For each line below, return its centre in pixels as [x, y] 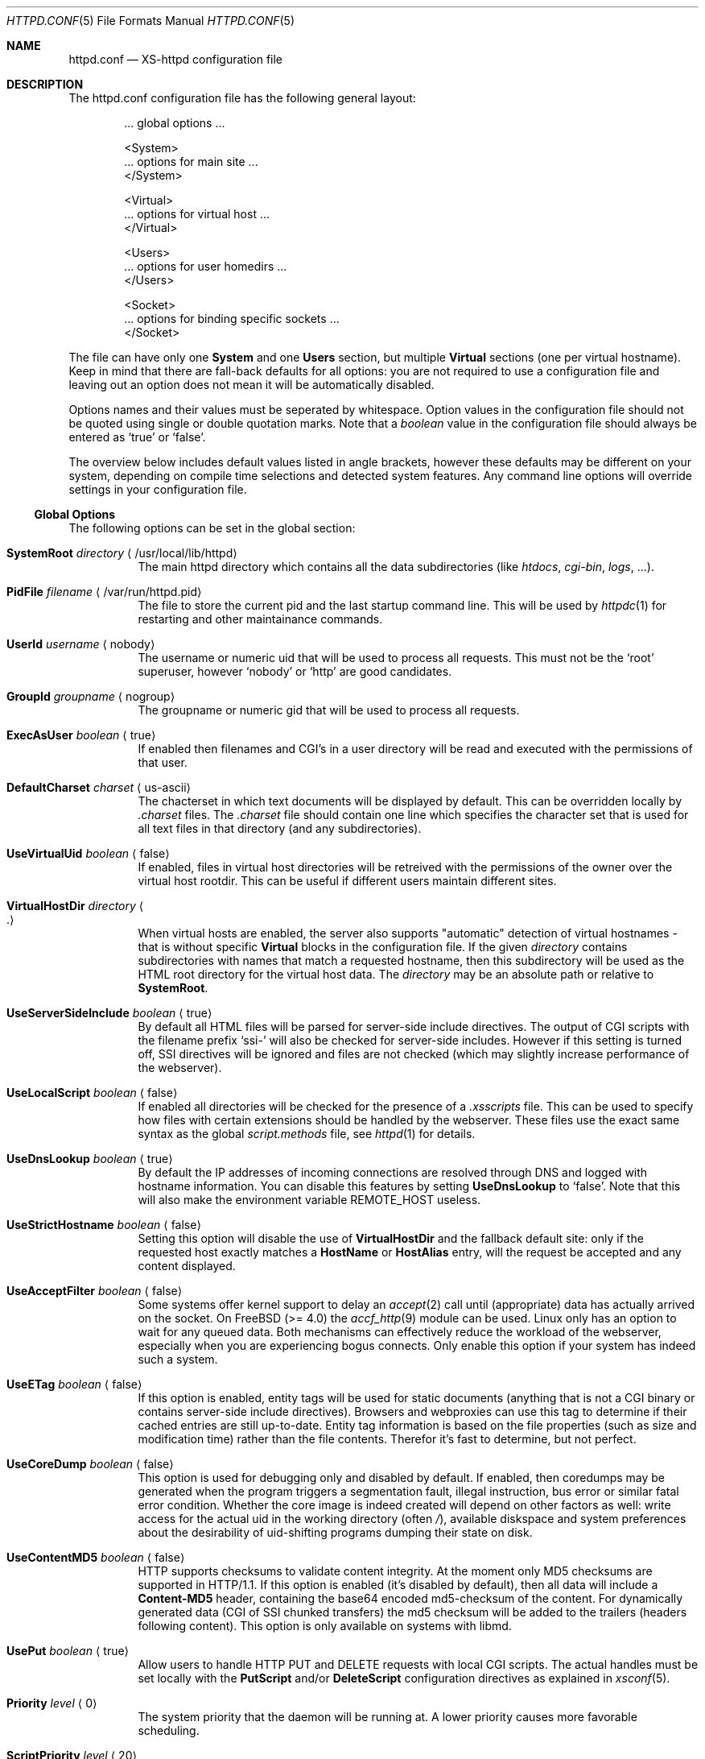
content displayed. [187, 1266]
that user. [163, 762]
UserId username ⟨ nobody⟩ [81, 644]
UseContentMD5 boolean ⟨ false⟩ [96, 1557]
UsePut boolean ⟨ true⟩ [68, 1651]
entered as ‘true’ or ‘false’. [137, 437]
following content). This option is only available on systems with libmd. [325, 1626]
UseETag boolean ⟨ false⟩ [74, 1384]
